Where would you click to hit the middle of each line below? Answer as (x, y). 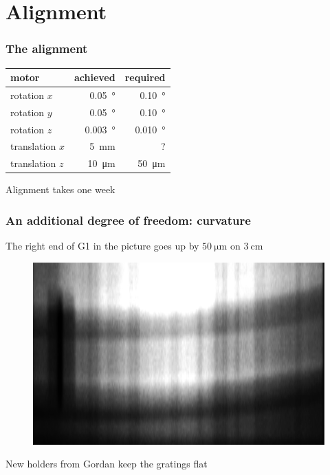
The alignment (47, 48)
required (145, 77)
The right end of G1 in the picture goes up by (102, 246)
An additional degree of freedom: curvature (128, 220)
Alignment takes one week (60, 189)
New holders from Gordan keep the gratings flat (107, 464)
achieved (95, 77)
